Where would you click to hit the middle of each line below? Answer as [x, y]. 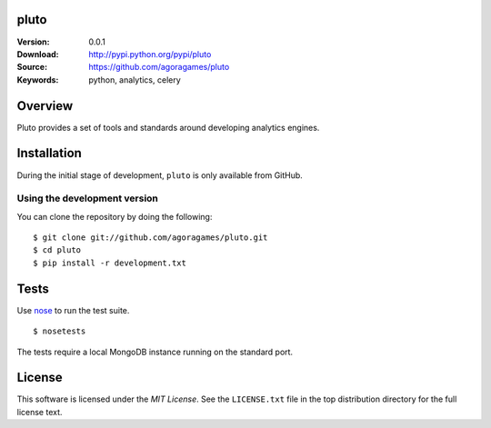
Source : [32, 67]
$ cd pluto [57, 250]
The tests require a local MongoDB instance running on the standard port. [155, 352]
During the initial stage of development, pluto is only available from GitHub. [160, 175]
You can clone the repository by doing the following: [115, 216]
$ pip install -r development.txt [110, 263]
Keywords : [38, 80]
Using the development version [88, 198]
